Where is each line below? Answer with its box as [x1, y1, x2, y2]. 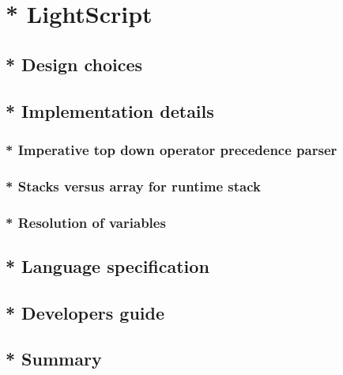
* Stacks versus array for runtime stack [6, 176, 261, 195]
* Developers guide [6, 300, 164, 324]
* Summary [6, 347, 102, 371]
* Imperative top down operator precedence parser [6, 139, 337, 159]
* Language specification [6, 253, 209, 278]
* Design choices [6, 51, 143, 76]
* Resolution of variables [6, 212, 166, 232]
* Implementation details [6, 98, 214, 123]
